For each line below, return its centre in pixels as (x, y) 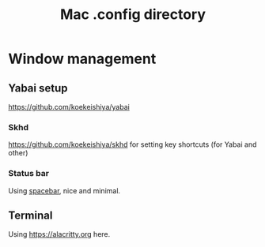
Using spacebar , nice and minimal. (64, 190)
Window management (82, 59)
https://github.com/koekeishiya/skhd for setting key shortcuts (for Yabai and (132, 144)
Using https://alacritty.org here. (59, 234)
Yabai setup (38, 88)
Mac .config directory (133, 15)
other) (18, 153)
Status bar (29, 174)
